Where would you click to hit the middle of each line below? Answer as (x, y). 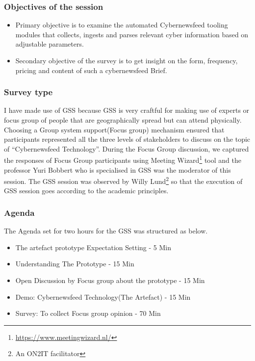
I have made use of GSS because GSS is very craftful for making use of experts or (127, 110)
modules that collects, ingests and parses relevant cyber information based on (132, 34)
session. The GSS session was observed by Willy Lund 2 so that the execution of (123, 180)
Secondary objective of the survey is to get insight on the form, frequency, (127, 60)
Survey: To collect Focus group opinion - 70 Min (88, 313)
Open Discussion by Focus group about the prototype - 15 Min (110, 280)
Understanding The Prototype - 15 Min (75, 264)
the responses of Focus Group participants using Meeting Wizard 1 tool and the (123, 159)
